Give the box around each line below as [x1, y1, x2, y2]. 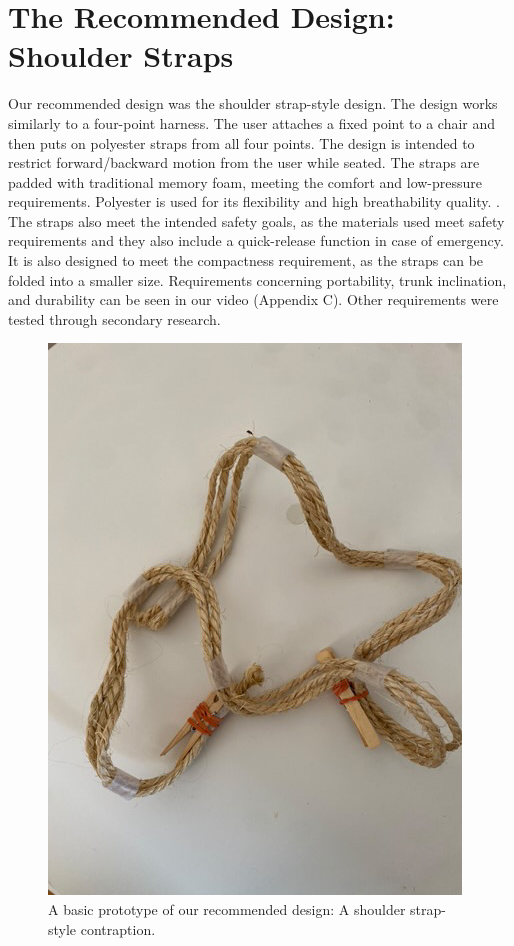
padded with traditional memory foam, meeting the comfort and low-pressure [8, 171, 483, 192]
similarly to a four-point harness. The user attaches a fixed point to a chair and [8, 112, 496, 133]
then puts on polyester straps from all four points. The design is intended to [8, 132, 475, 153]
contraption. [80, 918, 156, 939]
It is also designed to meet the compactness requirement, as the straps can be [8, 250, 484, 271]
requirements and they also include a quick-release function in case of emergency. [8, 230, 504, 251]
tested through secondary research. [8, 308, 221, 329]
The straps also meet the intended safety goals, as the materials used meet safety [8, 210, 505, 231]
